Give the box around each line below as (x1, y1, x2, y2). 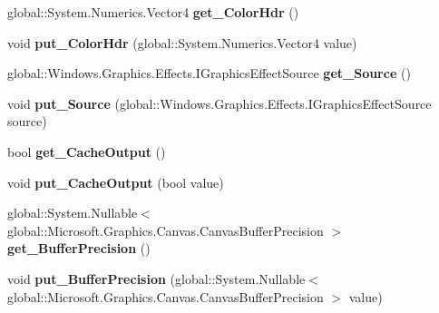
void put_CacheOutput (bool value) (7, 172, 224, 191)
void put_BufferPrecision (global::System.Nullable (7, 269, 306, 288)
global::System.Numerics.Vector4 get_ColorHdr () (7, 3, 299, 21)
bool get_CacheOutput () (7, 142, 166, 161)
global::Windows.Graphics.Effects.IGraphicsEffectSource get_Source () (7, 64, 411, 83)
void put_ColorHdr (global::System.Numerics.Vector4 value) (7, 33, 357, 52)
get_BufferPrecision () (7, 239, 151, 258)
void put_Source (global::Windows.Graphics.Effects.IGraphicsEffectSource (7, 93, 432, 112)
